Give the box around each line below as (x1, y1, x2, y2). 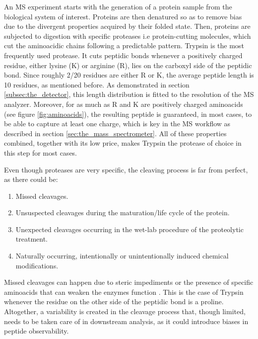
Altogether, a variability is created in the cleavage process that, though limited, (4, 306, 246, 317)
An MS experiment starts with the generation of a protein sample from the (4, 1, 232, 11)
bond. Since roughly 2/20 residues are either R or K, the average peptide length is (4, 70, 254, 80)
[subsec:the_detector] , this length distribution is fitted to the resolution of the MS (4, 89, 254, 99)
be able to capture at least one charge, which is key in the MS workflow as (4, 118, 231, 129)
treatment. (15, 234, 48, 244)
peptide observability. (4, 326, 69, 336)
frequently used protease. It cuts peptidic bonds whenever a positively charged (4, 50, 243, 60)
